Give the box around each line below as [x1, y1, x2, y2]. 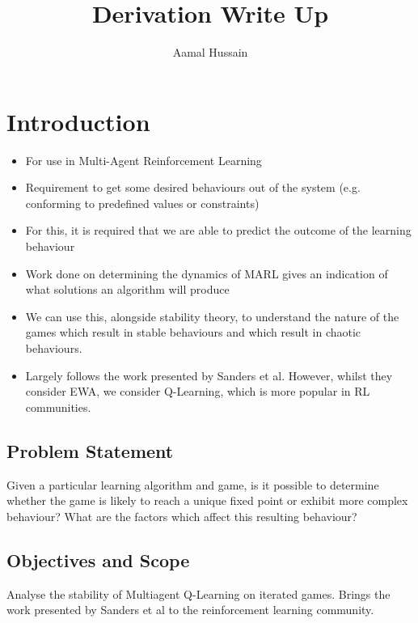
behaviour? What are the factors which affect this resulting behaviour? [6, 507, 357, 524]
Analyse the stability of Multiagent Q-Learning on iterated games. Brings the [6, 585, 391, 602]
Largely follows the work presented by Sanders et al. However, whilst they [25, 367, 393, 384]
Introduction [6, 104, 150, 138]
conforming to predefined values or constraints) [25, 194, 260, 211]
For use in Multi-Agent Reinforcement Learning [25, 151, 262, 168]
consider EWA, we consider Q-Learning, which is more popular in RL [25, 383, 370, 400]
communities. [25, 398, 91, 415]
